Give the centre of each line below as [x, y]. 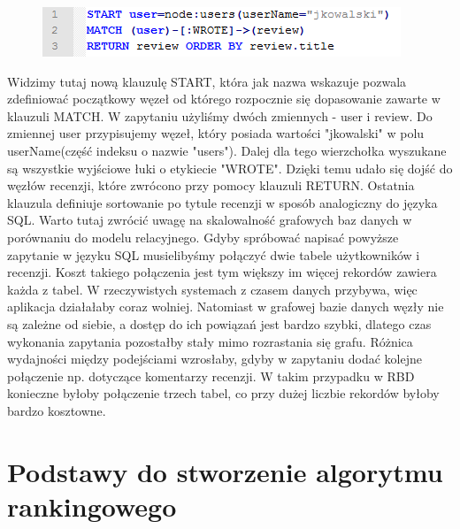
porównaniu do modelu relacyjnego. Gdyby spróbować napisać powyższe [203, 237]
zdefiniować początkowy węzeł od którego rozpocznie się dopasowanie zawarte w [224, 99]
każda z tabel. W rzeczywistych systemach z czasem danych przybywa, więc [212, 289]
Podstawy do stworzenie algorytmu [225, 471]
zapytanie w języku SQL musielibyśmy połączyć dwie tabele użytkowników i [214, 254]
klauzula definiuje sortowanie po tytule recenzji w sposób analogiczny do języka [222, 202]
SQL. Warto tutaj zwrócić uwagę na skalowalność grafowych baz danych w [210, 220]
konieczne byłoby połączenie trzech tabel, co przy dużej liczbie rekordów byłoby [223, 393]
